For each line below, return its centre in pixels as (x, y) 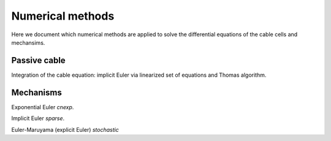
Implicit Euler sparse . (38, 118)
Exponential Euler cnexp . (43, 107)
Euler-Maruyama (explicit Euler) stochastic (65, 129)
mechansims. (28, 42)
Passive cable (38, 60)
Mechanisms (37, 92)
